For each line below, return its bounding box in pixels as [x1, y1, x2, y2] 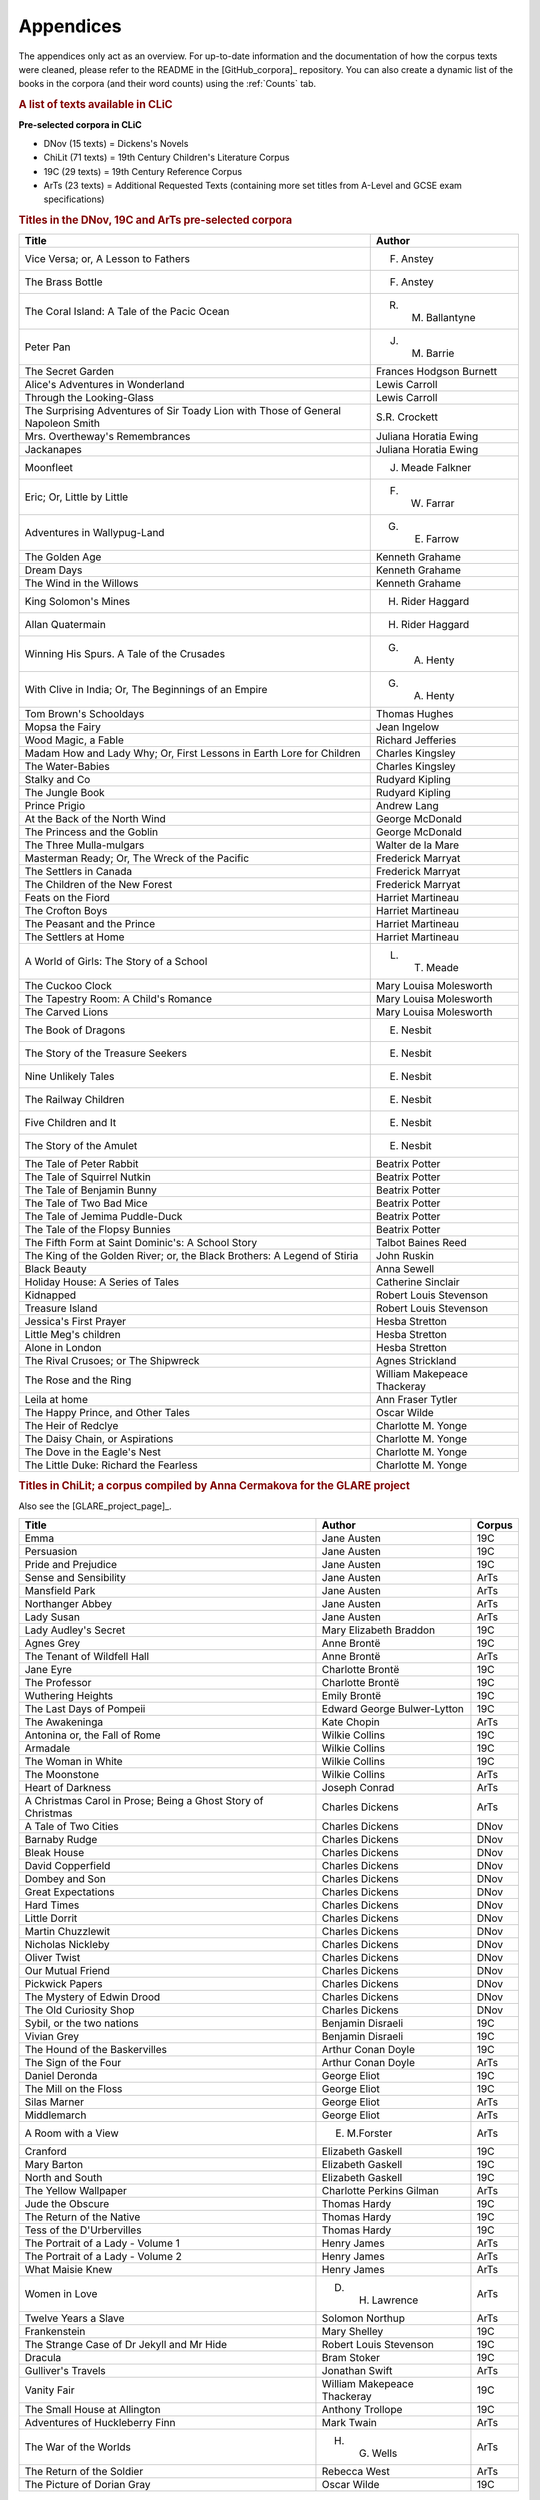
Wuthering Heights [24, 1689, 114, 1703]
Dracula [24, 2351, 62, 2365]
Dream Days [24, 563, 83, 577]
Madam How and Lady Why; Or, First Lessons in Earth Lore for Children [24, 746, 361, 760]
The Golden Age [24, 550, 102, 564]
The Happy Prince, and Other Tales [24, 1406, 190, 1420]
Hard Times [24, 1898, 80, 1912]
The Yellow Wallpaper [24, 2184, 127, 2198]
